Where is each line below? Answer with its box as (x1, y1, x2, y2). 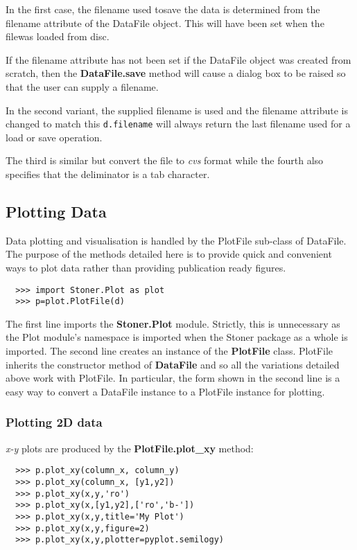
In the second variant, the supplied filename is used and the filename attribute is (6, 103, 348, 117)
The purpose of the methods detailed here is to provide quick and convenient (6, 247, 332, 261)
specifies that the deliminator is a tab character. (6, 167, 210, 181)
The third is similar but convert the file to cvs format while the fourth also (6, 153, 324, 168)
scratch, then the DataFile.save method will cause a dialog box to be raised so (6, 66, 346, 80)
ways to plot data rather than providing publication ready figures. (6, 260, 286, 274)
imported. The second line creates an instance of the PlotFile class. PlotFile (6, 344, 333, 358)
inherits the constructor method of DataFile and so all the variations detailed (6, 357, 340, 371)
